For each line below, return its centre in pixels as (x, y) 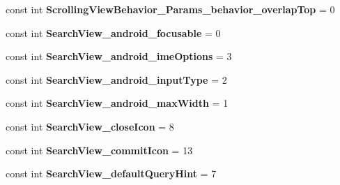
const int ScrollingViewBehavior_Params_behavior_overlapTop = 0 (170, 9)
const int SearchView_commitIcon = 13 (99, 150)
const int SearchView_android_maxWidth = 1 (117, 103)
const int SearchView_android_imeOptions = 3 (119, 56)
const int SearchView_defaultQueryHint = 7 (111, 173)
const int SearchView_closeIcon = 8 (90, 126)
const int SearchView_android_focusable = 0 (113, 32)
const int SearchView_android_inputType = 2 (116, 79)
